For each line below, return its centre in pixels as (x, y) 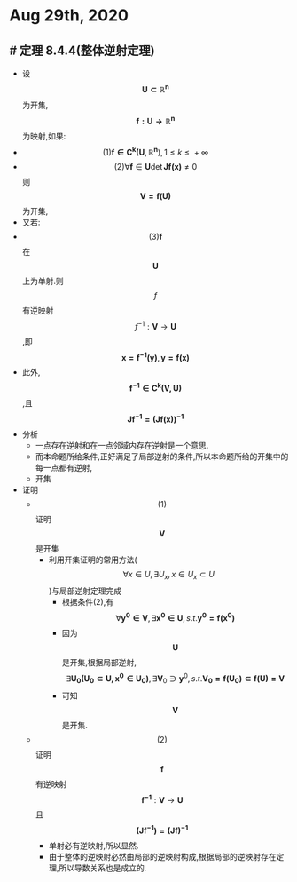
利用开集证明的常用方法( (93, 560)
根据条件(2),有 (87, 602)
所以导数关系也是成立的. (103, 868)
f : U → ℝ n (156, 120)
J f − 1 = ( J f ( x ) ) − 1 (156, 418)
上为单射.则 (43, 281)
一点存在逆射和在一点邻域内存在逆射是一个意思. (122, 445)
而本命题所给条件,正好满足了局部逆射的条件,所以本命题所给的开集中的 (162, 456)
